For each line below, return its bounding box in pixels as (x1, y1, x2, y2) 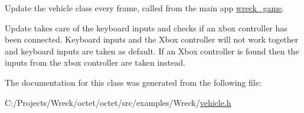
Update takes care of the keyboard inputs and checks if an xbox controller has (5, 21, 287, 34)
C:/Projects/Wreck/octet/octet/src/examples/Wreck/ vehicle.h (5, 96, 231, 108)
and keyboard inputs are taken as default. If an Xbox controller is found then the (5, 44, 299, 57)
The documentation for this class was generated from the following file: (5, 76, 261, 88)
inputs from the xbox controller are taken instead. (5, 56, 185, 69)
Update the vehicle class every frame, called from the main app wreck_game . (5, 2, 285, 14)
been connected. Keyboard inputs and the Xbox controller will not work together (5, 33, 299, 46)
